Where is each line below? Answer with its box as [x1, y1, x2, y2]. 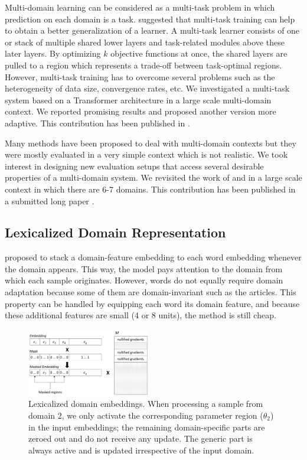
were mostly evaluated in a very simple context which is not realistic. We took [5, 148, 288, 161]
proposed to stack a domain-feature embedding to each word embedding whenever [5, 251, 302, 263]
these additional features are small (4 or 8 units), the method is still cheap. [5, 309, 276, 321]
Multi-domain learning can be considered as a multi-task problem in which [5, 1, 275, 13]
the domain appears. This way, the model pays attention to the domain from [5, 262, 283, 275]
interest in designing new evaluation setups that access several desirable [5, 159, 264, 172]
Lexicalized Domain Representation [5, 223, 226, 242]
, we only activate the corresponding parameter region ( [61, 409, 263, 421]
